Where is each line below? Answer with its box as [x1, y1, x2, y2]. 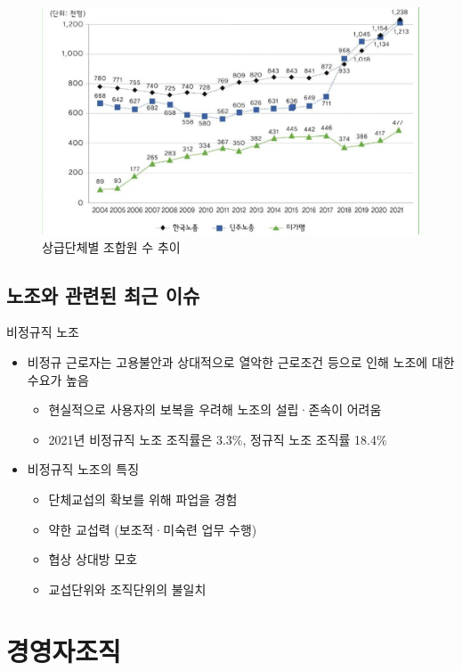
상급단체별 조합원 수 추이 [42, 237, 181, 256]
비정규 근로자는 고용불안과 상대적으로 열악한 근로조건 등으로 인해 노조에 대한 [27, 353, 455, 372]
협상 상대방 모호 [48, 550, 138, 569]
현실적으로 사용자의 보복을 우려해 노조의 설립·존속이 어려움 [48, 400, 382, 419]
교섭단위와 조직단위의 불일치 [48, 579, 207, 598]
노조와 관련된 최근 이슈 [6, 281, 200, 308]
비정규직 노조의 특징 [27, 460, 140, 479]
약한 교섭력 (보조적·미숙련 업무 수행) [48, 520, 257, 538]
